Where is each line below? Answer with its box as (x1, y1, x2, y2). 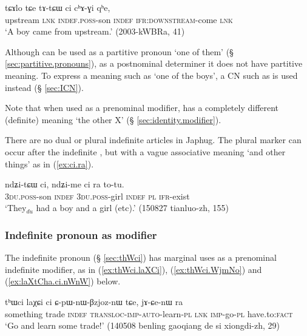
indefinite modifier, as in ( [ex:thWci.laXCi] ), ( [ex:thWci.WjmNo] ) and (5, 263, 262, 275)
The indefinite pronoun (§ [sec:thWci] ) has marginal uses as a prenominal (5, 251, 277, 264)
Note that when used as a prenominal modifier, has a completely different (5, 101, 279, 114)
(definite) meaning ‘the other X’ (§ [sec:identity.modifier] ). (5, 113, 221, 126)
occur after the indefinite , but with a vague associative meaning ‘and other (5, 145, 286, 158)
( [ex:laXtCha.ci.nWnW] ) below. (5, 275, 121, 287)
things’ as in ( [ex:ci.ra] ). (5, 157, 94, 170)
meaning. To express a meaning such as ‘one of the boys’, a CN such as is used (5, 69, 298, 81)
